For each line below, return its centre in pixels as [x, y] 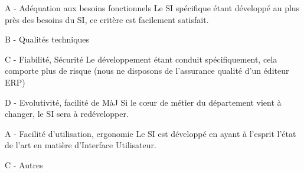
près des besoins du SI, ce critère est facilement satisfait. [107, 19]
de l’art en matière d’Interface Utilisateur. [81, 145]
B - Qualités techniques [47, 39]
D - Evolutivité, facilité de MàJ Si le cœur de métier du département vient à [143, 102]
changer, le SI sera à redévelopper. [67, 114]
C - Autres [24, 164]
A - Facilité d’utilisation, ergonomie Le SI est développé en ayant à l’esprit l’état [151, 133]
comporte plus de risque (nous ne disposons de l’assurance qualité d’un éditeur [147, 71]
